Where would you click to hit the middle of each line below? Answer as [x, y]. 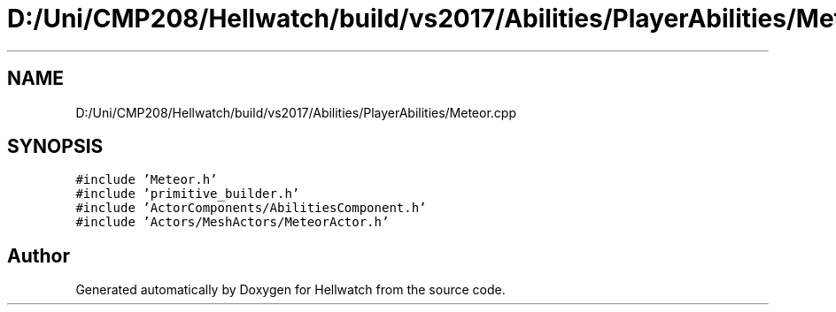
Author [39, 255]
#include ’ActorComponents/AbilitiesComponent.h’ [251, 208]
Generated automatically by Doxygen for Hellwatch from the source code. [290, 290]
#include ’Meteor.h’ [147, 180]
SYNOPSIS [55, 147]
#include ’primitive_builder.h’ [188, 194]
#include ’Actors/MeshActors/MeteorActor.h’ [232, 222]
